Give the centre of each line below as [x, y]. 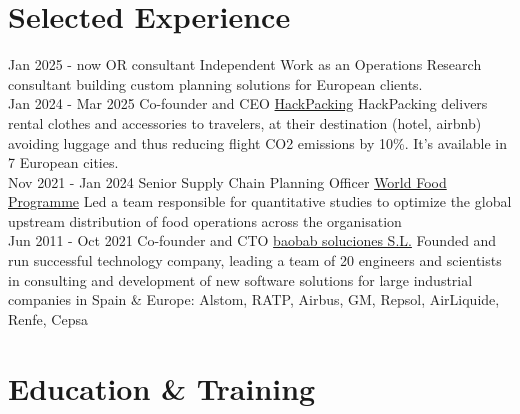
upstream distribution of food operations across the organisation [205, 220]
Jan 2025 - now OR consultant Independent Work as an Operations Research [245, 64]
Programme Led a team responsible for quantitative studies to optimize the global [260, 201]
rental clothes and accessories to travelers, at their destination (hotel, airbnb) [245, 122]
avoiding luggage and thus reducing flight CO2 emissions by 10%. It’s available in [257, 142]
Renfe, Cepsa [48, 318]
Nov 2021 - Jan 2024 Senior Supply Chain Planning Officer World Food [227, 181]
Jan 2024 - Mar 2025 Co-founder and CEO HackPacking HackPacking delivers [248, 103]
